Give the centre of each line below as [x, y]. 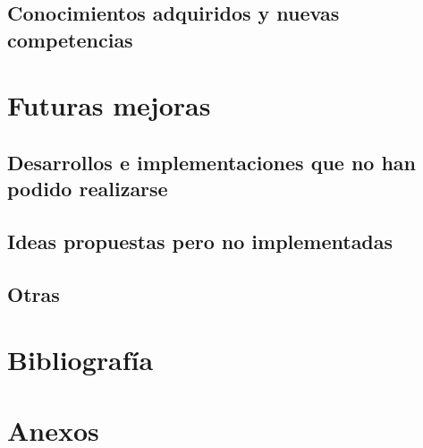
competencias [70, 39]
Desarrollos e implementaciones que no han [212, 162]
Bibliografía [80, 360]
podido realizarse [88, 189]
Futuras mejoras [109, 105]
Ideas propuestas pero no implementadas [200, 241]
